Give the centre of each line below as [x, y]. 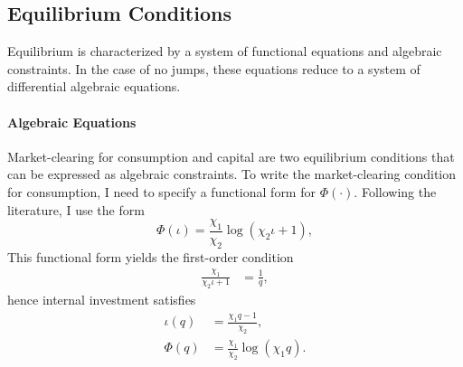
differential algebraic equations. [94, 86]
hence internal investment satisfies [102, 300]
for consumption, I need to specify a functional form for [161, 191]
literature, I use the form [76, 209]
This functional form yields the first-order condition [151, 256]
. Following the [395, 191]
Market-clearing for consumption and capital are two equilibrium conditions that [231, 156]
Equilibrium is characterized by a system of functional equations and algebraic [225, 51]
